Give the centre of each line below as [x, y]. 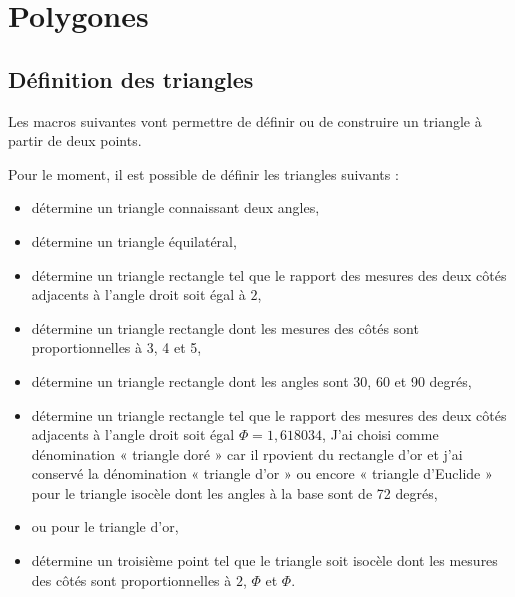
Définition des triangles [131, 78]
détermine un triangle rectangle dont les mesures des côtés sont [225, 327]
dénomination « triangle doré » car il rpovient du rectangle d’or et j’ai [247, 453]
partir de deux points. [75, 140]
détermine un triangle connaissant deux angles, [175, 207]
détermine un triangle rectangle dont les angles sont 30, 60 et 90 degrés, [251, 380]
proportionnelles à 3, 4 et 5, [116, 347]
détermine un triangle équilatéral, [134, 240]
